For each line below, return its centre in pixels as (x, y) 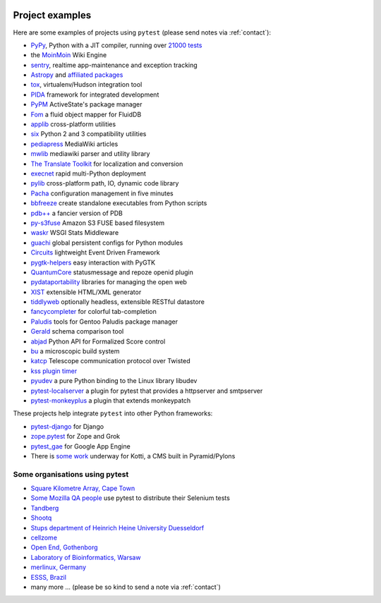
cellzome (44, 538)
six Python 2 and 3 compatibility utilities (89, 134)
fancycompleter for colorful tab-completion (93, 312)
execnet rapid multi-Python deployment (88, 173)
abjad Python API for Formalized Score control (98, 341)
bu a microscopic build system (75, 351)
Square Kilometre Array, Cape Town (83, 488)
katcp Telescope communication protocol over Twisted (110, 361)
